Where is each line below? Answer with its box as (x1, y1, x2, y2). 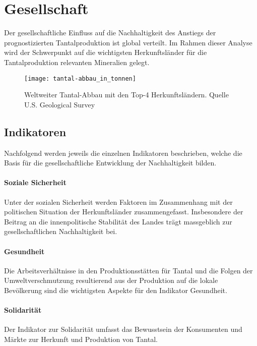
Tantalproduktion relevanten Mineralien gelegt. (4, 56, 150, 67)
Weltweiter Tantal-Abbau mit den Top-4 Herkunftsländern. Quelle (24, 89, 229, 100)
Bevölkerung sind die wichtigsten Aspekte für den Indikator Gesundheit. (4, 284, 227, 295)
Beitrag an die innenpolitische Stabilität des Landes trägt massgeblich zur (4, 216, 232, 226)
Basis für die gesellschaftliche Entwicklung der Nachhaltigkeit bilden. (4, 157, 217, 168)
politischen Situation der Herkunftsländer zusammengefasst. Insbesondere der (4, 206, 243, 217)
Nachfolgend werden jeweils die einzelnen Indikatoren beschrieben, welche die (4, 147, 242, 158)
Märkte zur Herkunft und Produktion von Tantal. (4, 333, 158, 344)
